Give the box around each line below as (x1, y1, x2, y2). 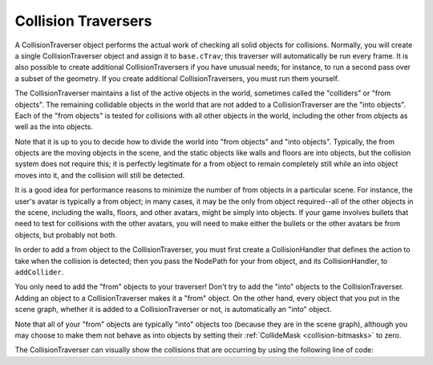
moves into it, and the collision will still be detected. (14, 170, 185, 180)
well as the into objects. (14, 122, 94, 132)
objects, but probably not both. (14, 229, 118, 240)
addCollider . (14, 267, 64, 277)
